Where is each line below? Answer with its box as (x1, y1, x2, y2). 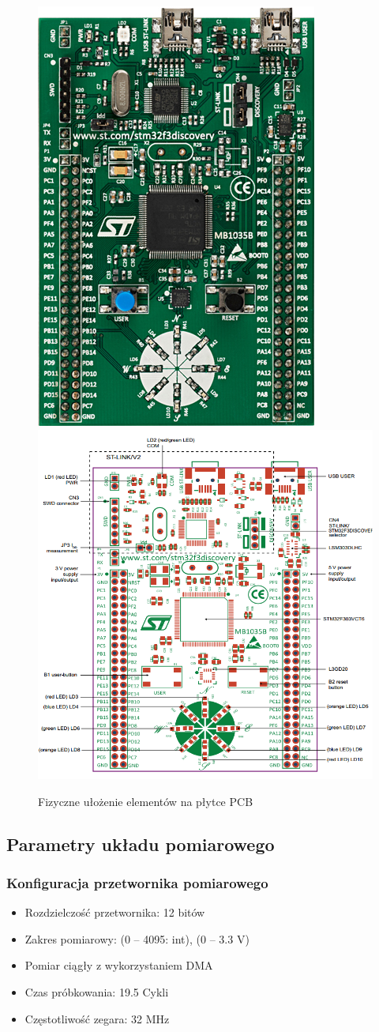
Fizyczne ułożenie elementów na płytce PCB (38, 793, 253, 809)
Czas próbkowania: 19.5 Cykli (24, 983, 169, 1000)
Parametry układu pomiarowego (6, 831, 275, 856)
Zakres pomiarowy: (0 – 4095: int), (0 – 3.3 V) (24, 930, 250, 947)
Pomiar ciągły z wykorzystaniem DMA (24, 957, 213, 974)
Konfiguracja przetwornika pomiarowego (6, 872, 268, 892)
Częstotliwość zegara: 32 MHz (24, 1010, 170, 1026)
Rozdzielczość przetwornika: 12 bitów (24, 904, 205, 921)
